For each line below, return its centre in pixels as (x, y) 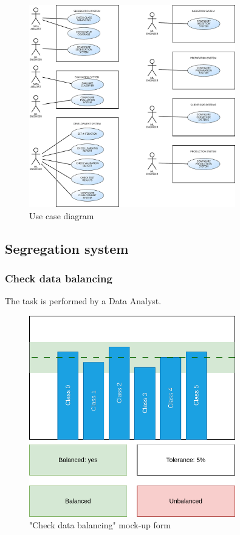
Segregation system (67, 248)
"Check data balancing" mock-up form (100, 525)
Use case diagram (62, 215)
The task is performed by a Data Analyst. (83, 301)
